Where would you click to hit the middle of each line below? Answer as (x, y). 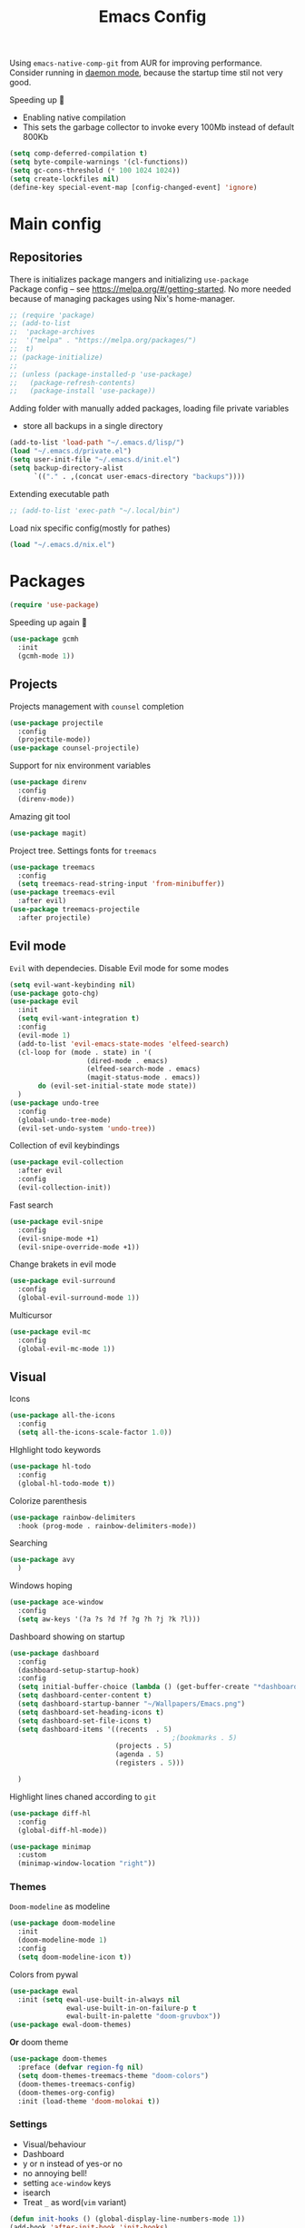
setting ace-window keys (67, 2183)
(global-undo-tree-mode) (64, 1119)
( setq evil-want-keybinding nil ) (73, 985)
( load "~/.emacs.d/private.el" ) (70, 452)
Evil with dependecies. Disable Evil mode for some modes (119, 968)
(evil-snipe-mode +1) (59, 1238)
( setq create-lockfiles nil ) (64, 179)
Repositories (46, 258)
